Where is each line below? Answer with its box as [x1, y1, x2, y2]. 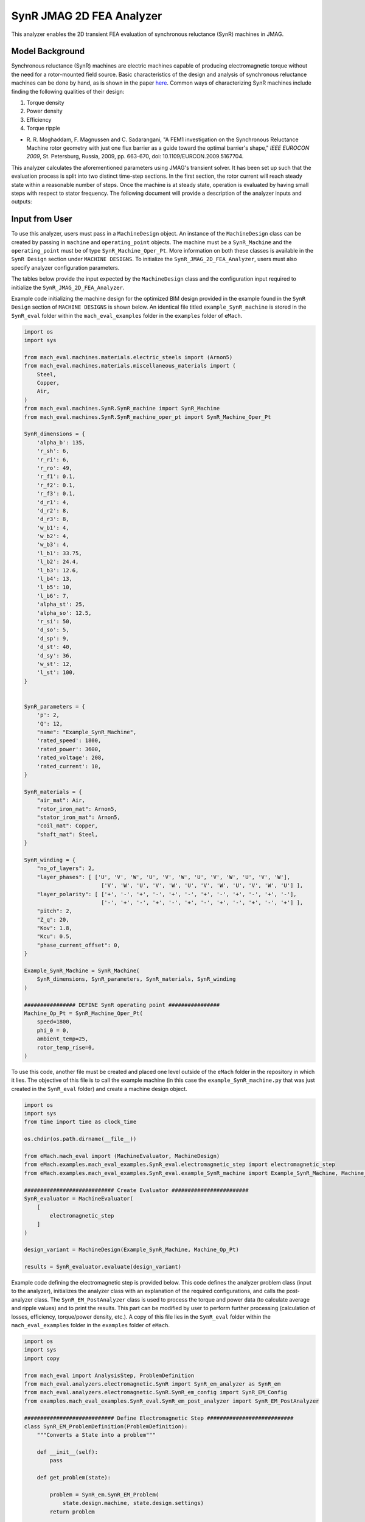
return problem [49, 1508, 96, 1515]
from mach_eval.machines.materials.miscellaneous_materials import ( [24, 362, 236, 370]
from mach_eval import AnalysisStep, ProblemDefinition [24, 1372, 195, 1379]
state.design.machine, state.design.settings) [62, 1499, 204, 1507]
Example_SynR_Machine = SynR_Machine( [24, 967, 140, 974]
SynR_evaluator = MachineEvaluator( [24, 1195, 134, 1202]
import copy [24, 1355, 60, 1362]
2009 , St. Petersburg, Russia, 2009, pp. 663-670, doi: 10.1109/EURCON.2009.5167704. [26, 153, 244, 160]
